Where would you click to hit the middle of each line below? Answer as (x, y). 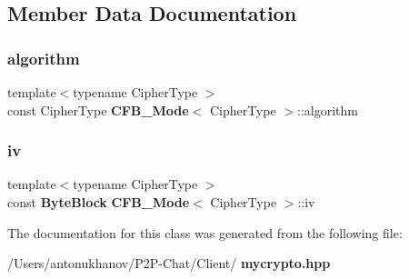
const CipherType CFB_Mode (98, 110)
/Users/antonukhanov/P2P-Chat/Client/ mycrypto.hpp (169, 263)
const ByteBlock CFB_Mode (99, 202)
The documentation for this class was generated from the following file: (205, 232)
